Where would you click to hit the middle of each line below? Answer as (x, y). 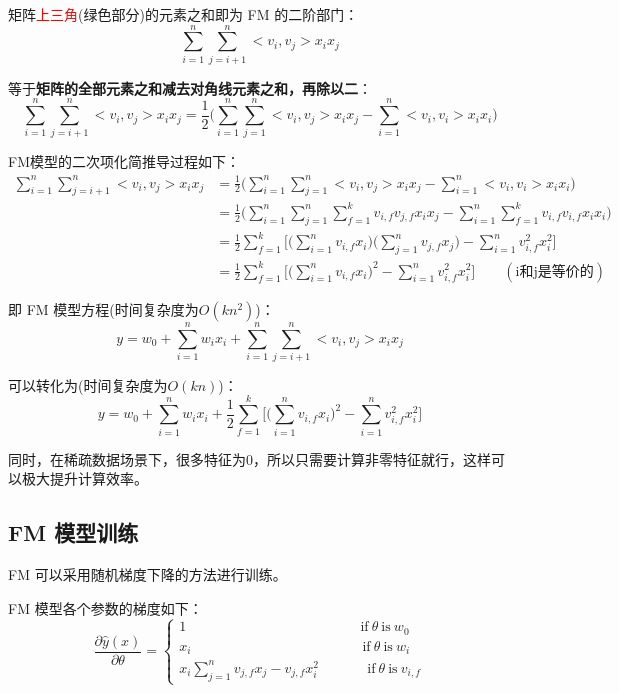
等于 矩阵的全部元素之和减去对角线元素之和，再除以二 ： (190, 87)
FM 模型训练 (73, 532)
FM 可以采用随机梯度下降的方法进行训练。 (147, 573)
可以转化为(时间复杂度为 (88, 384)
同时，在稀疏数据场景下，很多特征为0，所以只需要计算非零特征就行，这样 (249, 458)
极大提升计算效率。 (84, 478)
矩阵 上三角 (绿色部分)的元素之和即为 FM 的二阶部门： (183, 14)
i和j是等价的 (554, 271)
